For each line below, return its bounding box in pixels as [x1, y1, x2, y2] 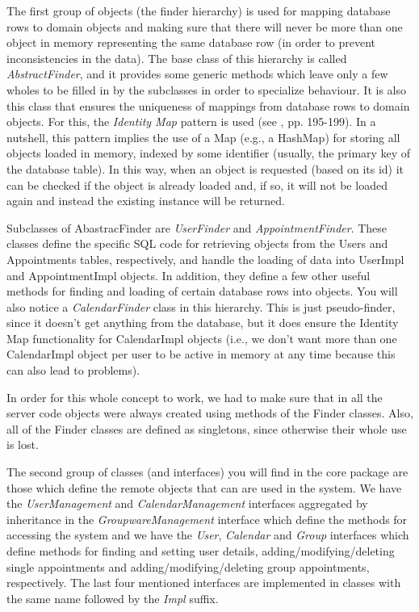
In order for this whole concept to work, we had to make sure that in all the [6, 388, 383, 405]
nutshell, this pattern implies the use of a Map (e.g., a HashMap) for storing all [6, 128, 400, 145]
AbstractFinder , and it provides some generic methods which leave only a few [6, 65, 388, 82]
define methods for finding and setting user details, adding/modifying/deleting [6, 543, 395, 559]
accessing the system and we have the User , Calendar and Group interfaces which [6, 526, 409, 543]
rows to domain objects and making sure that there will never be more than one [6, 18, 403, 35]
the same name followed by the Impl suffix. [6, 589, 219, 606]
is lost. [6, 436, 39, 453]
